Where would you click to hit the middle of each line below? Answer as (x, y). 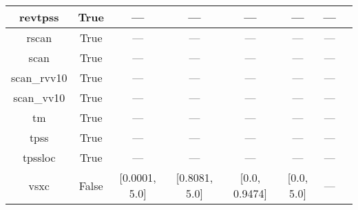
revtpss (39, 17)
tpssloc (39, 157)
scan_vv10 (39, 97)
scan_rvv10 (39, 77)
